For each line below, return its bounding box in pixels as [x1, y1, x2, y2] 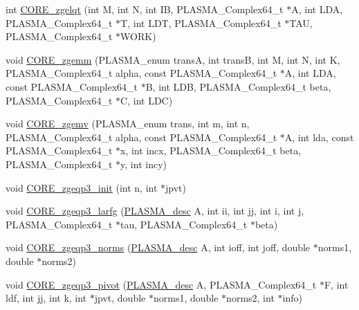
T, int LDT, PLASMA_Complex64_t [120, 15, 282, 30]
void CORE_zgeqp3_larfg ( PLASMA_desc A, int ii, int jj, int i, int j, [6, 203, 304, 218]
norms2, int [226, 291, 275, 305]
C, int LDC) [120, 93, 173, 107]
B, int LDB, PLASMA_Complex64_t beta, [145, 79, 331, 93]
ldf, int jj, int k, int [6, 291, 87, 305]
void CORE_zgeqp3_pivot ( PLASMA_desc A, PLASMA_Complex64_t [6, 277, 317, 291]
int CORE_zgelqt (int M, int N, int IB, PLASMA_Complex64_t [6, 2, 284, 16]
